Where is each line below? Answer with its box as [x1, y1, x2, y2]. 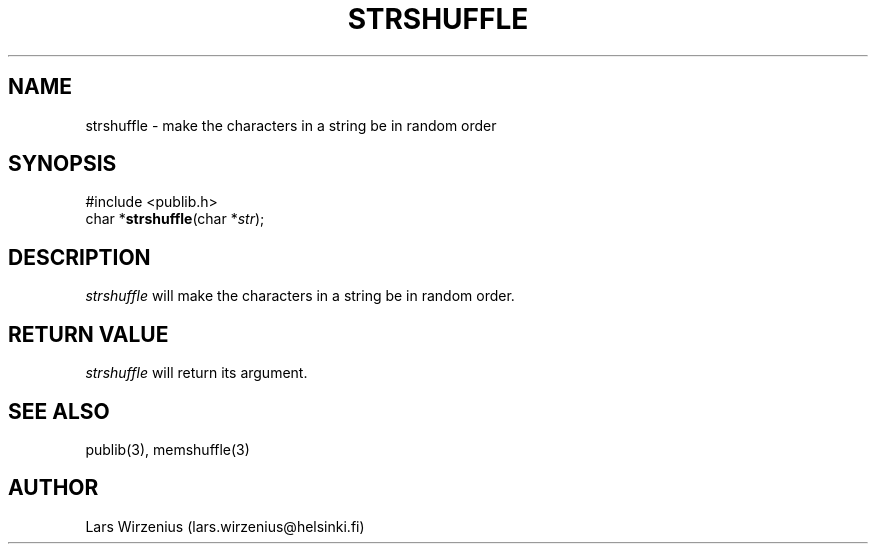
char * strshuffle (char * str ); [85, 210, 265, 228]
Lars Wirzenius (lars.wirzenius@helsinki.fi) [85, 517, 365, 535]
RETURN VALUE [8, 321, 169, 347]
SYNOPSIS [8, 151, 117, 177]
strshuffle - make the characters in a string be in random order [85, 116, 497, 134]
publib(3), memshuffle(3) [85, 440, 250, 458]
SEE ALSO [8, 398, 110, 424]
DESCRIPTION [8, 244, 151, 270]
